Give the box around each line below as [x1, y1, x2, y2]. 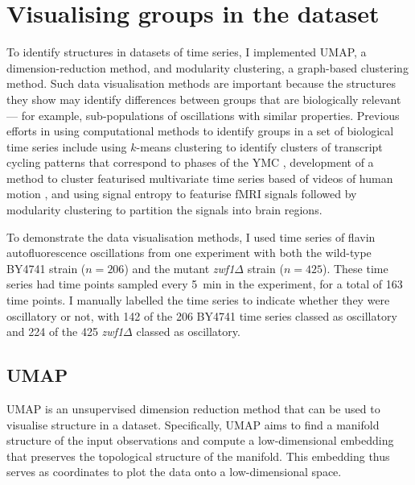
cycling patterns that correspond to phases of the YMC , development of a [6, 154, 374, 171]
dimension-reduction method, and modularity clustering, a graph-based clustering [6, 59, 409, 76]
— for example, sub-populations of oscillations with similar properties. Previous [6, 106, 400, 123]
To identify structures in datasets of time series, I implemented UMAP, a [6, 44, 367, 60]
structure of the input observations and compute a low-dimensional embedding [6, 432, 394, 449]
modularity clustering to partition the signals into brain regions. [6, 201, 323, 218]
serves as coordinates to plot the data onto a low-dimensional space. [6, 463, 342, 480]
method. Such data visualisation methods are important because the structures [6, 75, 397, 92]
